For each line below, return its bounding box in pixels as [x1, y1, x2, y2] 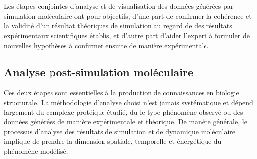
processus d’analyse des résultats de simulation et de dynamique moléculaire [4, 126, 235, 136]
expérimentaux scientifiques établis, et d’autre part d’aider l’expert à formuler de [4, 30, 250, 40]
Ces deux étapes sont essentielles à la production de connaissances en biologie [4, 87, 239, 98]
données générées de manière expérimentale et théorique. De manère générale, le [4, 116, 247, 127]
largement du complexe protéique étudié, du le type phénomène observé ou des [4, 106, 243, 117]
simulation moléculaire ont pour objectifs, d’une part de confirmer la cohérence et [4, 10, 252, 21]
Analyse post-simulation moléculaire [4, 64, 194, 79]
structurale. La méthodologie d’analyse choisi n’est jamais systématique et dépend [4, 97, 253, 107]
